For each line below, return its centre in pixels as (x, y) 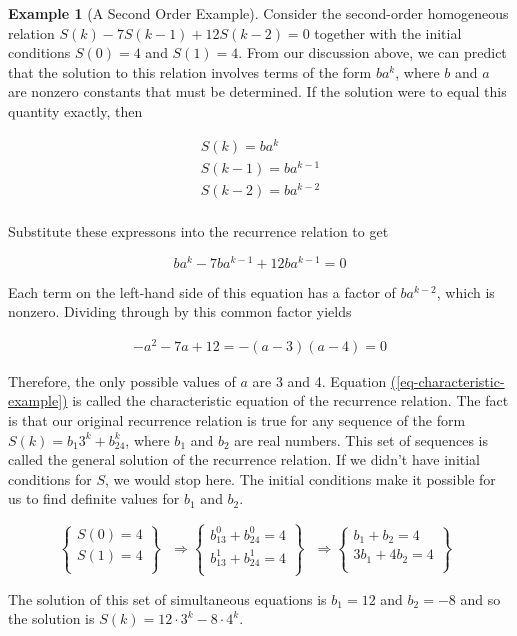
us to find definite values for (94, 498)
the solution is (51, 618)
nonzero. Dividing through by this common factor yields (180, 311)
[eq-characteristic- (450, 380)
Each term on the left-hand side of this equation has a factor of (202, 291)
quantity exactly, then (75, 110)
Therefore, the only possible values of (122, 380)
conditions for (50, 478)
